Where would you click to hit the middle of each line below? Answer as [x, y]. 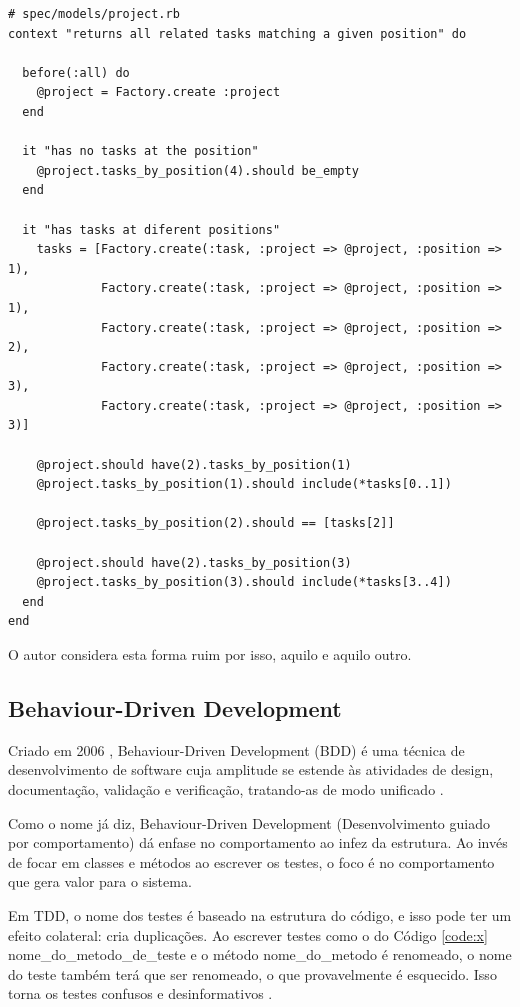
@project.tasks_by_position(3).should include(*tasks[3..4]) [244, 582]
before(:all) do [76, 72]
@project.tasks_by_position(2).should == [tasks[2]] [215, 523]
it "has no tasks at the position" [140, 151]
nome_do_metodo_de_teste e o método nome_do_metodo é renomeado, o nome [260, 954]
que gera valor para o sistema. [100, 881]
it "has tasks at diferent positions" [151, 229]
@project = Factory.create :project [158, 92]
